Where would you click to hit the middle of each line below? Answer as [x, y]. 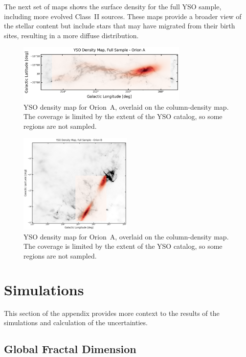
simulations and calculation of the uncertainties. [76, 322]
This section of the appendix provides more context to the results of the [112, 313]
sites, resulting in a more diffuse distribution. [71, 35]
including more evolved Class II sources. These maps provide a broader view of [123, 16]
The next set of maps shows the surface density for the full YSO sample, [113, 6]
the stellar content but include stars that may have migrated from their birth [120, 26]
